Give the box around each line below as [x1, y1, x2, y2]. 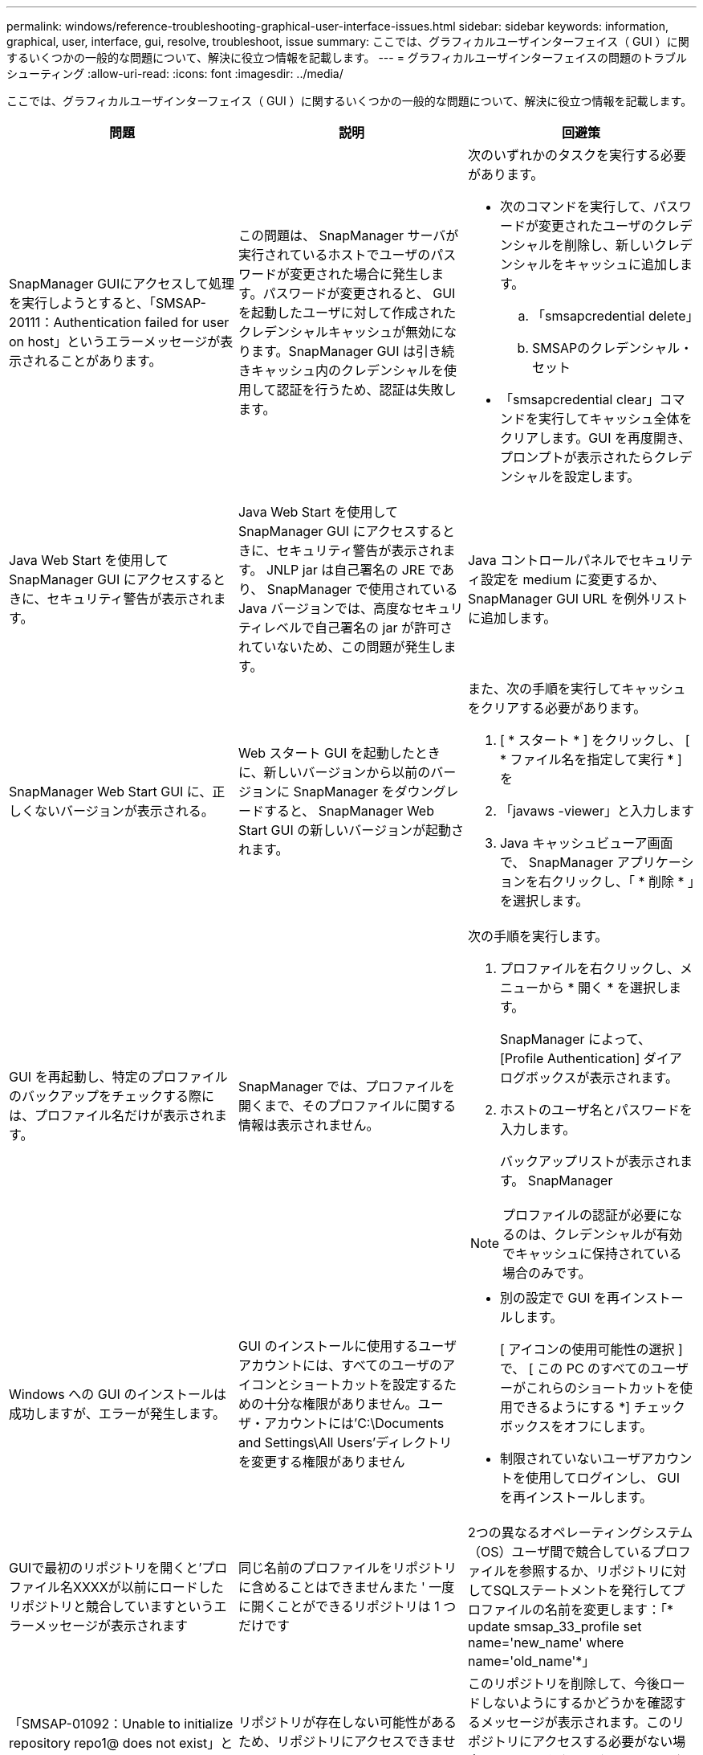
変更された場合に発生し [289, 266, 431, 282]
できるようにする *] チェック [512, 1399, 685, 1415]
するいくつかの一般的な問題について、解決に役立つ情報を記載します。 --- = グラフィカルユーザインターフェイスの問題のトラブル [6, 51, 688, 64]
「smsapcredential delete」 [531, 308, 699, 324]
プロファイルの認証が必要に [502, 1207, 670, 1223]
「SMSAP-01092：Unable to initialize [9, 1716, 234, 1732]
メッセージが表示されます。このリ [480, 1714, 685, 1730]
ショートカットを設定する [289, 1377, 444, 1393]
